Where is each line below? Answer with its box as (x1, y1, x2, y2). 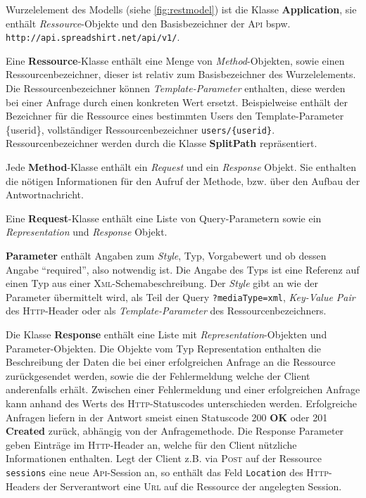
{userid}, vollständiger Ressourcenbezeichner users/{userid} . (6, 122, 275, 136)
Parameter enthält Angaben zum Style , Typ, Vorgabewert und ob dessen (6, 248, 327, 263)
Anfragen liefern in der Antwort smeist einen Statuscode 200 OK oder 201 (6, 409, 328, 424)
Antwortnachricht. (6, 187, 84, 202)
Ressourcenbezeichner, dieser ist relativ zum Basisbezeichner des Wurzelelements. (6, 67, 356, 82)
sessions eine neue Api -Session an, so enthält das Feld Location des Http (6, 465, 329, 479)
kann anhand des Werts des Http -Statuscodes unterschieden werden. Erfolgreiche (6, 396, 357, 411)
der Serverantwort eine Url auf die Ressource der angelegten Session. (43, 478, 342, 493)
